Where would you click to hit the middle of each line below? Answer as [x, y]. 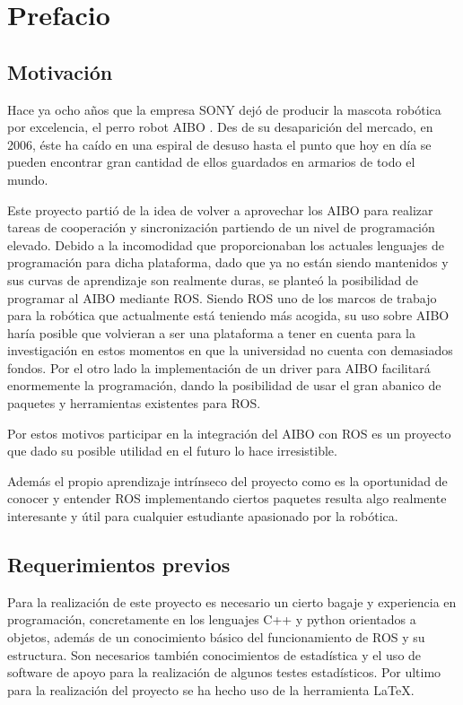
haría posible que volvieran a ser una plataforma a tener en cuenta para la [212, 332]
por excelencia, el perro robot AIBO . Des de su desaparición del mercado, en [220, 127]
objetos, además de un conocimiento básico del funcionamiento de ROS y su [216, 637]
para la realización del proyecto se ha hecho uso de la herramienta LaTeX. [211, 689]
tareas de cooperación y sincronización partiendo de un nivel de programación [221, 227]
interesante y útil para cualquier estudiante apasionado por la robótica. [203, 516]
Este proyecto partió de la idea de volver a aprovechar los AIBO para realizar [220, 209]
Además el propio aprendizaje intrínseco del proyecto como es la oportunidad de [227, 480]
